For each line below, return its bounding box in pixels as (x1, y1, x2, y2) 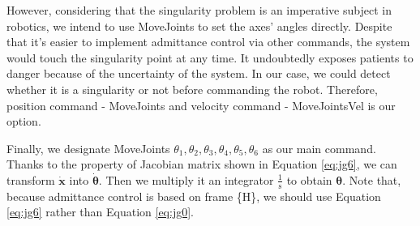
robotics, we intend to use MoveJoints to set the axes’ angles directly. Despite (6, 17, 392, 34)
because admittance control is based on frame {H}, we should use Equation (6, 187, 381, 204)
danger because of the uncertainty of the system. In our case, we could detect (6, 65, 391, 82)
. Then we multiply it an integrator (98, 171, 274, 188)
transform (6, 171, 55, 188)
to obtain (286, 171, 332, 188)
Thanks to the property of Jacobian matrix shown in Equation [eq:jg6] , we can (6, 156, 397, 173)
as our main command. (262, 139, 376, 156)
